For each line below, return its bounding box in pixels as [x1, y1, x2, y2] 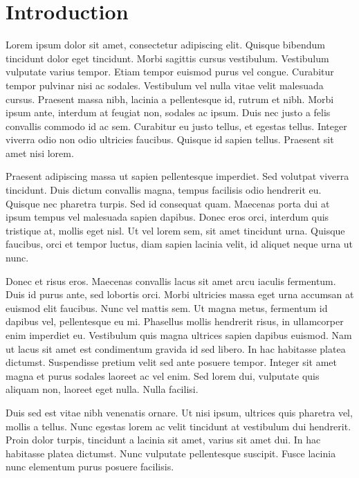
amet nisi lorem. [6, 145, 74, 160]
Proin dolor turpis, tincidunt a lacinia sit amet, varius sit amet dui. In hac [6, 432, 321, 447]
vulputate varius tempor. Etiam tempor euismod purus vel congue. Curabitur [6, 64, 334, 79]
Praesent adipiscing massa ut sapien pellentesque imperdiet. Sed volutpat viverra [6, 169, 349, 183]
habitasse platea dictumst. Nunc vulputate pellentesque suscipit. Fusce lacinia [6, 445, 336, 460]
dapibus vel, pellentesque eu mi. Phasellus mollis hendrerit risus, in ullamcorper [6, 314, 344, 329]
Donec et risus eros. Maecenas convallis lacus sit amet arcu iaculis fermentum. [6, 273, 336, 288]
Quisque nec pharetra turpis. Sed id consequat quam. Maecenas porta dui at [6, 196, 330, 210]
